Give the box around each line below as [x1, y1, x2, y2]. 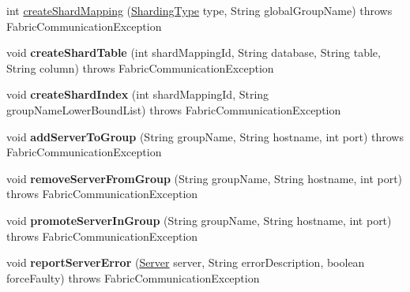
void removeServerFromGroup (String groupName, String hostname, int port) [6, 170, 403, 186]
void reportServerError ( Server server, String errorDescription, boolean [6, 254, 365, 271]
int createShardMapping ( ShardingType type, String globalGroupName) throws [6, 2, 393, 18]
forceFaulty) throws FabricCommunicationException [6, 269, 260, 286]
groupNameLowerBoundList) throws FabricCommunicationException [6, 101, 341, 118]
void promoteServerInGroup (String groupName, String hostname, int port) [6, 212, 392, 228]
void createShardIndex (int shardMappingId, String [6, 86, 269, 103]
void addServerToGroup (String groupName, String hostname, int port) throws [6, 128, 404, 144]
